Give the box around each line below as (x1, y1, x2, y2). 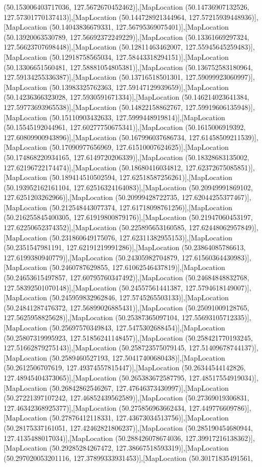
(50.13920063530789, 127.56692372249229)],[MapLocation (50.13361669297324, (4, 31, 249, 42)
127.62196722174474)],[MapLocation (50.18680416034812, (4, 162, 183, 172)
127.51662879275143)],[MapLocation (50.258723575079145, (4, 342, 187, 353)
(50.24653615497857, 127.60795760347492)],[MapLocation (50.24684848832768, (4, 272, 249, 283)
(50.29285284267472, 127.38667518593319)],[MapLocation (49, 442, 229, 453)
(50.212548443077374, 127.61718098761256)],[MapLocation (49, 202, 232, 212)
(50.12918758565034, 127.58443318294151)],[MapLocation (49, 51, 229, 62)
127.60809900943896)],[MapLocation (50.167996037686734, (4, 131, 187, 142)
